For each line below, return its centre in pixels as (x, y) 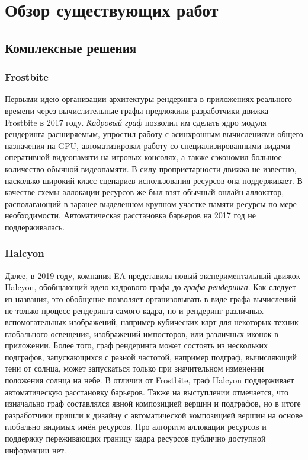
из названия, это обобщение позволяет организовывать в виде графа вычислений (150, 298)
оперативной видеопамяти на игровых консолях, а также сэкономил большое (143, 157)
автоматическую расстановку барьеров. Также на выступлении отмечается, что (147, 391)
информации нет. (36, 450)
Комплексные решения (71, 47)
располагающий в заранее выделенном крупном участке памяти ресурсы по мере (151, 203)
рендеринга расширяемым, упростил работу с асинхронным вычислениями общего (154, 134)
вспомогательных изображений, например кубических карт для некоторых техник (152, 322)
